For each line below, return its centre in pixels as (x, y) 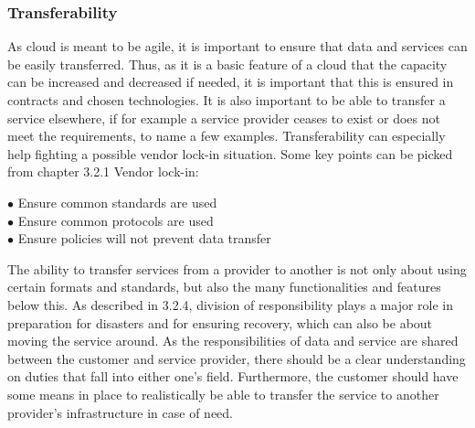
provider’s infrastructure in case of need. (121, 412)
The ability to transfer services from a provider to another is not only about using (237, 268)
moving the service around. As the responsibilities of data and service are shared (233, 341)
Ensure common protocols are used (116, 220)
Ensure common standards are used (117, 202)
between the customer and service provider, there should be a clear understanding (237, 358)
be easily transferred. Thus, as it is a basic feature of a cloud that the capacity (227, 64)
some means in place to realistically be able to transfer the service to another (223, 394)
